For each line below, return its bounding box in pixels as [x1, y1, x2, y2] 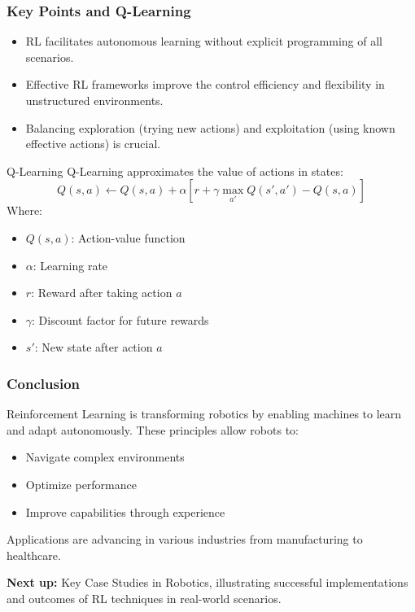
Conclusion [7, 373, 80, 393]
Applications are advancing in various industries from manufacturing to [7, 531, 363, 548]
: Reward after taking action [31, 284, 173, 301]
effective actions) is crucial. [25, 135, 161, 152]
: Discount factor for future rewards [32, 311, 209, 328]
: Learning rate [33, 256, 108, 273]
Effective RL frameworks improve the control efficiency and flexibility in [25, 76, 385, 93]
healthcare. [7, 546, 61, 563]
